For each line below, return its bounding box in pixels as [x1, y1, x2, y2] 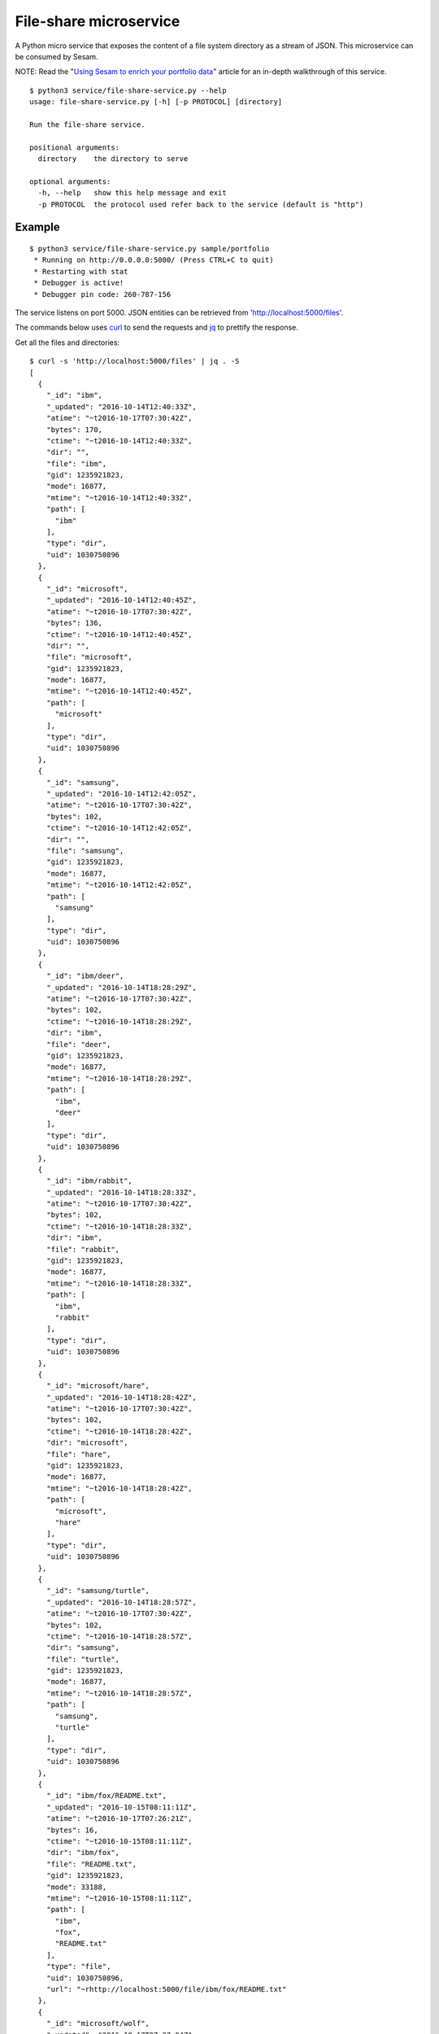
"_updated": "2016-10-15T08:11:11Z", [46, 1802, 197, 1812]
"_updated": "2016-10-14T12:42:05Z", [46, 789, 197, 798]
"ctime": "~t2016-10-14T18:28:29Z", [46, 1017, 193, 1026]
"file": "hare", [46, 1449, 111, 1459]
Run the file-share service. [29, 120, 146, 129]
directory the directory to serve [37, 155, 189, 164]
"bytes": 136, [46, 618, 103, 628]
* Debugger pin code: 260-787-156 [33, 290, 172, 299]
